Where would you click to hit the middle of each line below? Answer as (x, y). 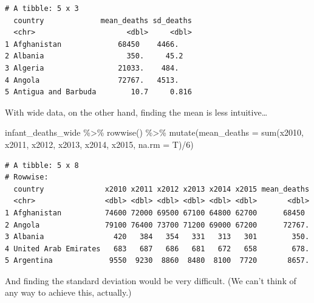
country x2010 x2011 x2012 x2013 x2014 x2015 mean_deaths (162, 189)
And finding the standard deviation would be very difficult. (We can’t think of (151, 280)
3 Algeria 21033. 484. (92, 68)
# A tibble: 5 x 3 (42, 9)
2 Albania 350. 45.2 (94, 56)
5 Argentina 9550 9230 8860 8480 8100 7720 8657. (157, 261)
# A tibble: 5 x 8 (42, 165)
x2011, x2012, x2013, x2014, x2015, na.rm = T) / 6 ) (99, 144)
